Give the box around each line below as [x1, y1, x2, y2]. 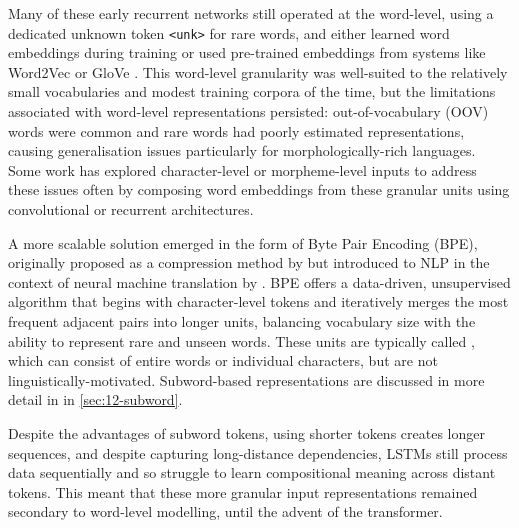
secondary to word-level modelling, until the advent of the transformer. [8, 501, 443, 522]
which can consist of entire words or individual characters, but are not [8, 350, 438, 371]
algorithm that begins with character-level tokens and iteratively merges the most [8, 291, 509, 312]
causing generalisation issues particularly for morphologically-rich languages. [8, 140, 476, 161]
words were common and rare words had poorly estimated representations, [8, 120, 465, 141]
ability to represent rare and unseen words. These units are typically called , [8, 330, 475, 351]
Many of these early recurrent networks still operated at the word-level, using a [8, 3, 494, 23]
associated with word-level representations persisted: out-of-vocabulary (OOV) [8, 101, 489, 122]
